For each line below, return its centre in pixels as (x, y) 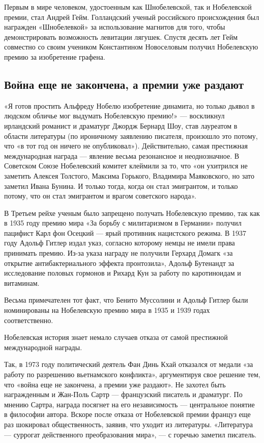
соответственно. (29, 320)
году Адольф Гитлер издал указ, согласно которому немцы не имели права (120, 243)
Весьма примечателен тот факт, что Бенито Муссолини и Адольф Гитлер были (126, 300)
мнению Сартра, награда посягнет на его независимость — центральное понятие (129, 404)
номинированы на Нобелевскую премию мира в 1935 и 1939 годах (107, 310)
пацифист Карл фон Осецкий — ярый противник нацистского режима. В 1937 (125, 232)
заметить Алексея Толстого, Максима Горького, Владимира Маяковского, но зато (129, 175)
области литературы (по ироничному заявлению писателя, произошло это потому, (131, 136)
